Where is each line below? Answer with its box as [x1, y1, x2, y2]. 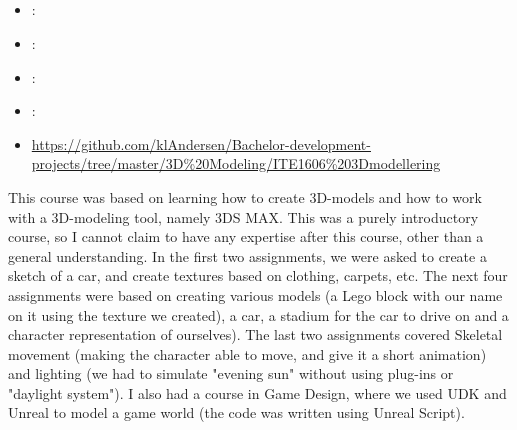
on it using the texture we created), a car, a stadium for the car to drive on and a [8, 304, 509, 325]
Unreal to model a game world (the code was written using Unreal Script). [8, 402, 465, 423]
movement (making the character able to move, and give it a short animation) [8, 343, 487, 364]
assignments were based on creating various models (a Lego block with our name [8, 284, 503, 305]
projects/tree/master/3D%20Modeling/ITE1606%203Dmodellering [31, 153, 441, 174]
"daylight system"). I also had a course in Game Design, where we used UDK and [8, 382, 507, 403]
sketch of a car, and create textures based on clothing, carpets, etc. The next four [8, 265, 508, 286]
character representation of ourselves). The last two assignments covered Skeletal [8, 324, 503, 345]
